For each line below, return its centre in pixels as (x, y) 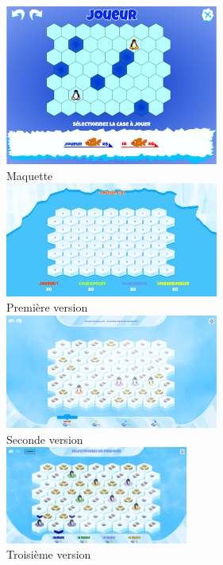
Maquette (30, 175)
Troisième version (49, 554)
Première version (47, 307)
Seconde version (45, 439)
